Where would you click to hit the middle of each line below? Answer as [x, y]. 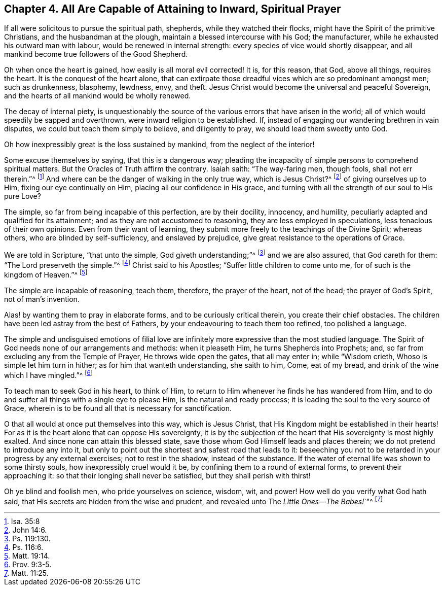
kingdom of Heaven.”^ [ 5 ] [46, 274]
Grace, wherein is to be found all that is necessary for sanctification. [118, 408]
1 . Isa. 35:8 [22, 522]
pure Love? [23, 196]
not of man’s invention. [42, 299]
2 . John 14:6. [26, 530]
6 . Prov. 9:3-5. [28, 565]
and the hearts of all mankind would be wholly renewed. [98, 96]
